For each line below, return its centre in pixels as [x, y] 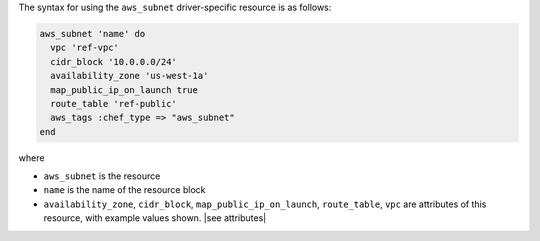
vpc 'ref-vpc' [85, 48]
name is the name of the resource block [124, 190]
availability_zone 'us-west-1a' [129, 76]
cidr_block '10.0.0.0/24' [113, 61]
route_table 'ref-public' [113, 103]
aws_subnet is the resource [102, 176]
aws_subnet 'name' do [92, 33]
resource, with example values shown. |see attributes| [155, 218]
